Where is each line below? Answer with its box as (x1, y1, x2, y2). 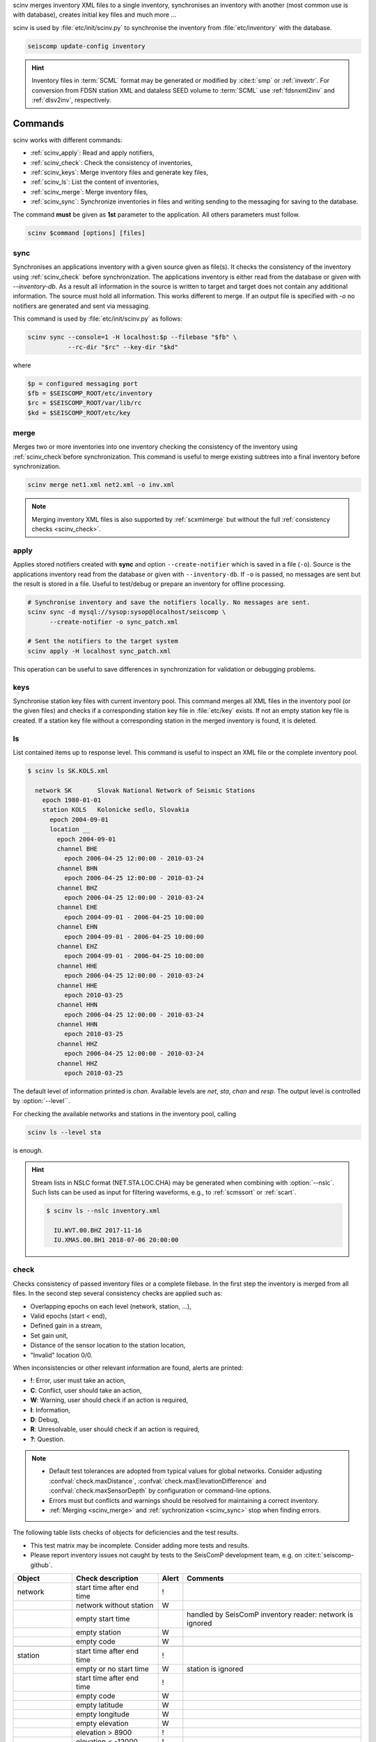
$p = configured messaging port (27, 380, 139, 387)
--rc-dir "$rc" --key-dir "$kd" (68, 343, 179, 351)
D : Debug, (30, 1415, 59, 1424)
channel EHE (56, 903, 97, 911)
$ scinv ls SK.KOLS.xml (27, 766, 109, 775)
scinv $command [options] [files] (27, 229, 146, 237)
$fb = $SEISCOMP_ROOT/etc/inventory (27, 389, 153, 397)
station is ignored (187, 1664, 244, 1674)
